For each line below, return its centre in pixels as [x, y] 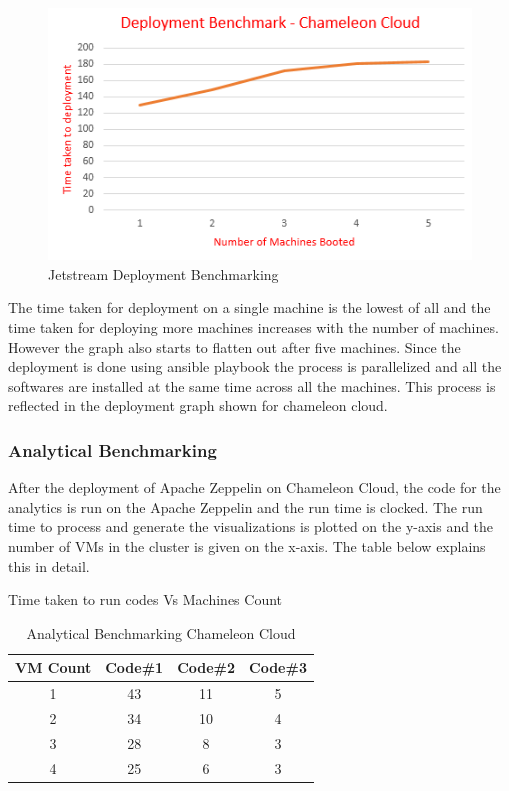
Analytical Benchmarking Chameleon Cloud [161, 632]
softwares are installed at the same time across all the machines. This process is [252, 385]
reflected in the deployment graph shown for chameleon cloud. [198, 405]
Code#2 [206, 667]
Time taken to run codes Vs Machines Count [145, 599]
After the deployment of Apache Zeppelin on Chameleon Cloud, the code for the [254, 487]
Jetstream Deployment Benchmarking [163, 273]
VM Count [53, 667]
